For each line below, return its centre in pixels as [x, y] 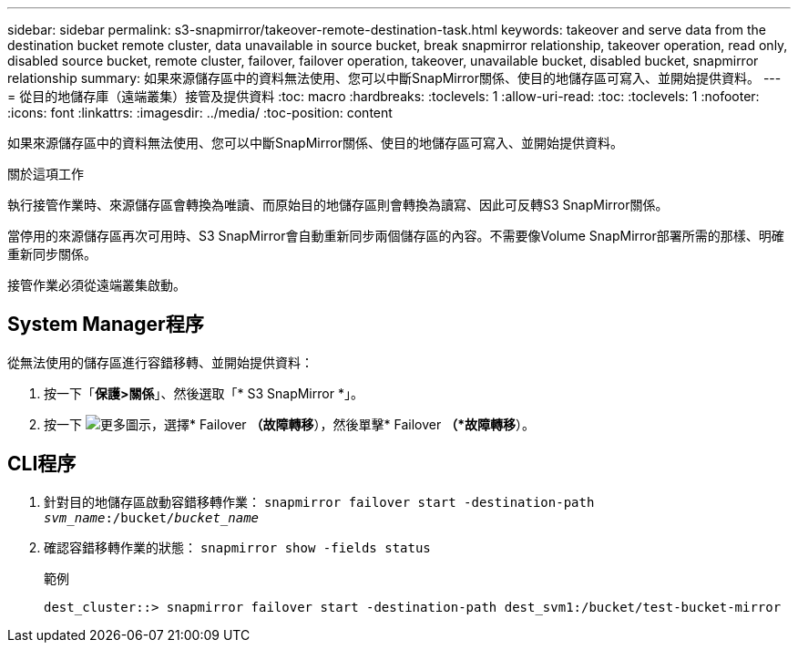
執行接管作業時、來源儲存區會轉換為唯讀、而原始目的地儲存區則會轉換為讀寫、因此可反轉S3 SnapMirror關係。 [338, 205]
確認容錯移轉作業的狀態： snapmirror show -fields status [237, 547]
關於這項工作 [46, 174]
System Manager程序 [106, 325]
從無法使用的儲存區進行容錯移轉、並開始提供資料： [160, 362]
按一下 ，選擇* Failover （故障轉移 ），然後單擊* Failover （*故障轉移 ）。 [289, 424]
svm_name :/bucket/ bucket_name [152, 517]
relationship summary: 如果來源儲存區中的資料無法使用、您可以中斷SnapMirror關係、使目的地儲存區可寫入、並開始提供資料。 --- [394, 78]
